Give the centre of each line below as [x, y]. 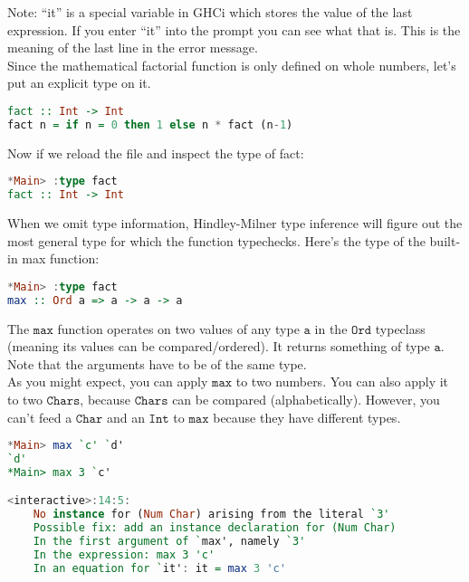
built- [445, 240]
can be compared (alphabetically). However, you [306, 399]
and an [125, 417]
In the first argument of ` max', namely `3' [169, 542]
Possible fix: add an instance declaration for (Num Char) [215, 528]
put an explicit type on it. [79, 83]
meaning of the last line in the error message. [133, 48]
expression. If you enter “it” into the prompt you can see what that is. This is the [234, 29]
